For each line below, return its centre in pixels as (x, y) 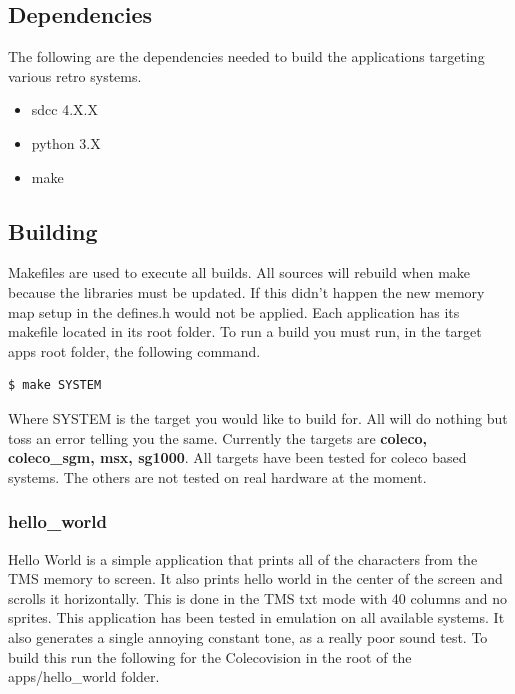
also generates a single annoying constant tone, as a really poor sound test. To (248, 636)
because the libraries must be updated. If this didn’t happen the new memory (246, 291)
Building (53, 230)
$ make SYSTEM (55, 385)
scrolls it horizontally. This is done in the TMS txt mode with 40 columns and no (258, 597)
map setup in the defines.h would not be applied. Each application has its (234, 311)
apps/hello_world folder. (84, 676)
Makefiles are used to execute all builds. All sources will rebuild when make (239, 272)
